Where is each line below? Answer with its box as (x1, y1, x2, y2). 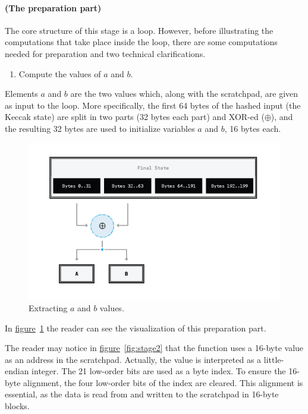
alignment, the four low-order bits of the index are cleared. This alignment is (23, 376, 303, 388)
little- (263, 353, 284, 365)
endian (5, 365, 29, 377)
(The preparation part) (5, 1, 102, 14)
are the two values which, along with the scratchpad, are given (70, 87, 298, 100)
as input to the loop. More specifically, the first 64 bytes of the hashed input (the (5, 99, 301, 111)
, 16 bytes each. (224, 122, 281, 134)
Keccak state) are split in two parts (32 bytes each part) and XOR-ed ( (5, 110, 265, 123)
